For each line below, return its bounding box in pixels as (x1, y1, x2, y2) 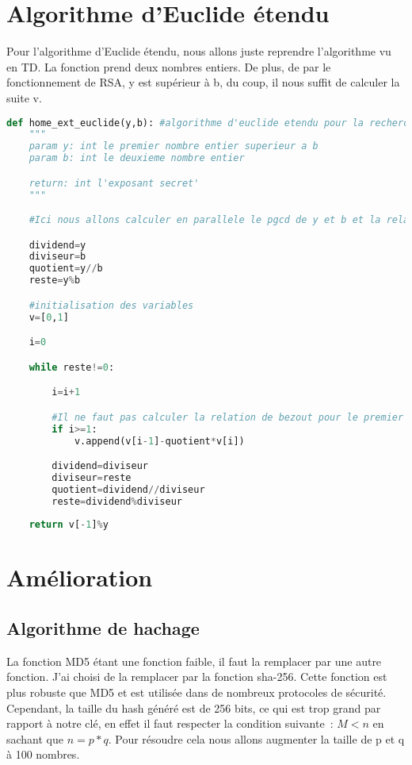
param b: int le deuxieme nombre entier (29, 152, 245, 164)
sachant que (6, 730, 64, 747)
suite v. (6, 89, 42, 106)
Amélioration (6, 561, 153, 594)
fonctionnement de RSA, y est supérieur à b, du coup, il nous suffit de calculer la (6, 74, 400, 90)
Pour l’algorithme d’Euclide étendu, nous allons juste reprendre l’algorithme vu (6, 43, 391, 60)
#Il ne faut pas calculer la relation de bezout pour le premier (51, 411, 404, 423)
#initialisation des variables (29, 299, 194, 311)
